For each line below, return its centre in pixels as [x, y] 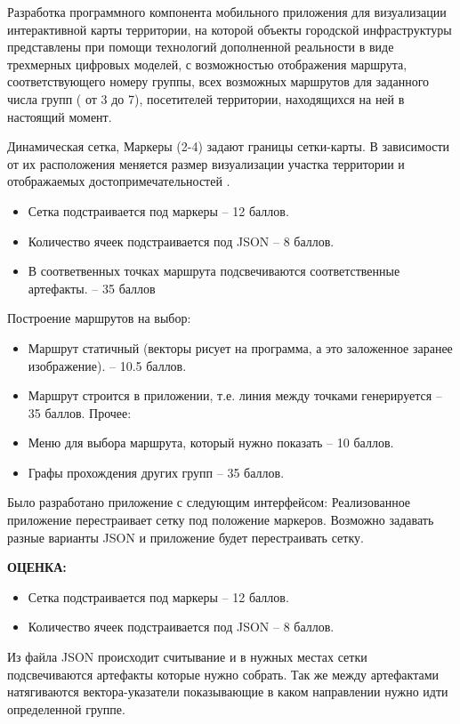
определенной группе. [66, 708]
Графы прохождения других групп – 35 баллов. [156, 472]
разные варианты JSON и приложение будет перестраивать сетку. [186, 537]
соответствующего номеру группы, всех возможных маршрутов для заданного [218, 81]
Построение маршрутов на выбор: [99, 318]
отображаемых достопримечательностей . [119, 181]
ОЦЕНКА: [37, 567]
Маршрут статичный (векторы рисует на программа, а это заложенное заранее [240, 347]
